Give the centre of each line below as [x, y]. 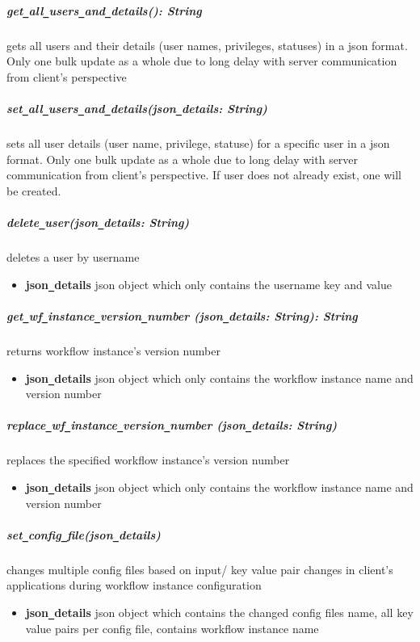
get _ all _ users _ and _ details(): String [104, 10]
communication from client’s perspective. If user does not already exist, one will [204, 175]
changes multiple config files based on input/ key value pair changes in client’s [200, 569]
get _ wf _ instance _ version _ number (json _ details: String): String [182, 315]
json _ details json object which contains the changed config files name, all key [219, 613]
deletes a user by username [73, 257]
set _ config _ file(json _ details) [84, 534]
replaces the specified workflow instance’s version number [148, 460]
